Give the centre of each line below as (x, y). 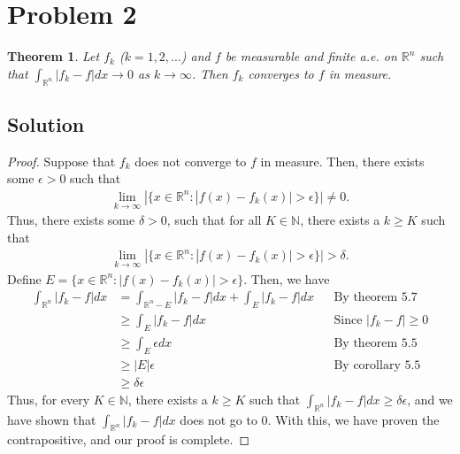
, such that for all (214, 220)
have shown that (52, 419)
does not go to (218, 419)
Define (24, 278)
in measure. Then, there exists (342, 161)
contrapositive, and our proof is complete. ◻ (129, 439)
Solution (46, 123)
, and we (430, 399)
